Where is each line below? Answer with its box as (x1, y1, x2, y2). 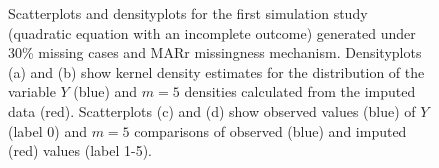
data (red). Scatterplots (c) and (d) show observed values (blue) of (8, 100, 416, 121)
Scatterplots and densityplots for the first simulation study (8, 3, 368, 23)
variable (8, 81, 56, 102)
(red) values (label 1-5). (8, 140, 153, 161)
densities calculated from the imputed (184, 81, 416, 102)
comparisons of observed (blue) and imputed (134, 120, 407, 141)
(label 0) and (8, 120, 87, 141)
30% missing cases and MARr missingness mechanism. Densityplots (8, 42, 422, 63)
